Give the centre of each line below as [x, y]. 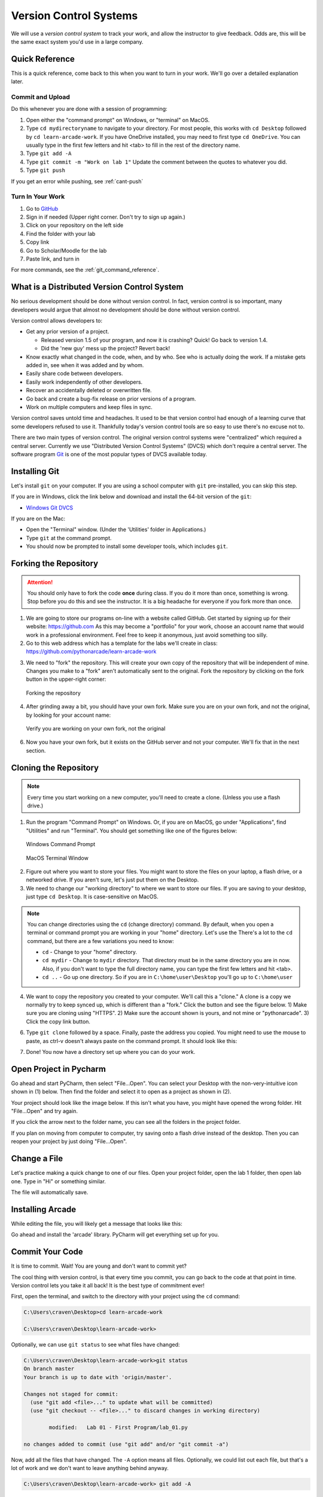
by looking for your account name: [68, 715]
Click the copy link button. [58, 1022]
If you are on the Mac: [38, 519]
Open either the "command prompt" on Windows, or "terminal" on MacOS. [118, 120]
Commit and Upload [40, 97]
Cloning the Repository [55, 767]
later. [17, 81]
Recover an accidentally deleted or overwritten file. [89, 390]
